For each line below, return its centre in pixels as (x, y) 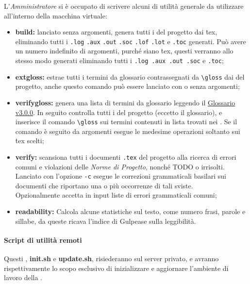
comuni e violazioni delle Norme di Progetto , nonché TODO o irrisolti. (120, 166)
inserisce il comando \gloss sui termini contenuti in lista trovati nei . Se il (126, 122)
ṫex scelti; (30, 141)
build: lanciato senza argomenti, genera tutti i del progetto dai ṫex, (116, 32)
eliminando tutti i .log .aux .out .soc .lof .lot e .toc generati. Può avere (131, 41)
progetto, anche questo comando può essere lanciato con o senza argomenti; (127, 86)
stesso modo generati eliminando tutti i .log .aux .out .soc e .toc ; (119, 60)
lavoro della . (23, 277)
